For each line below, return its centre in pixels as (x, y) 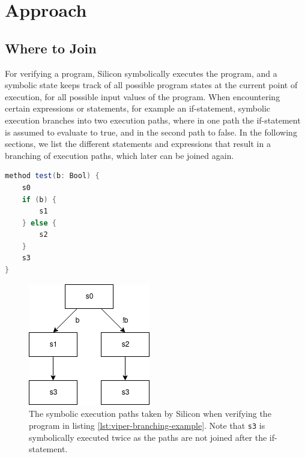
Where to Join (51, 48)
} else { (39, 223)
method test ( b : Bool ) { (52, 176)
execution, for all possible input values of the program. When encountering (143, 96)
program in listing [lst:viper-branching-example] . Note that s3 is (147, 425)
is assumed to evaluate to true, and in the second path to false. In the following (151, 132)
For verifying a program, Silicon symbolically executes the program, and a (141, 73)
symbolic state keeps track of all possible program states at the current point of (151, 85)
